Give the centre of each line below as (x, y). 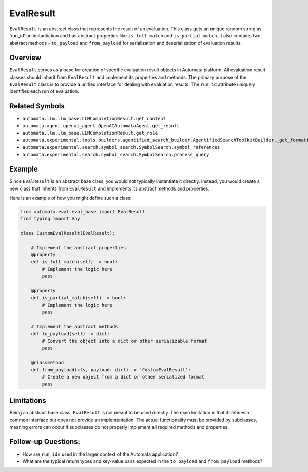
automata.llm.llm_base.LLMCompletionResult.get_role (90, 133)
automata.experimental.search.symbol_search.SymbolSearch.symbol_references (121, 147)
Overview (25, 58)
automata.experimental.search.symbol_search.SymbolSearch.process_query (116, 155)
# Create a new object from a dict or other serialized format (123, 377)
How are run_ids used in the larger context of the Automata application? (100, 454)
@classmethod (47, 363)
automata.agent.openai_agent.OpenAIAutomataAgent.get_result (101, 126)
